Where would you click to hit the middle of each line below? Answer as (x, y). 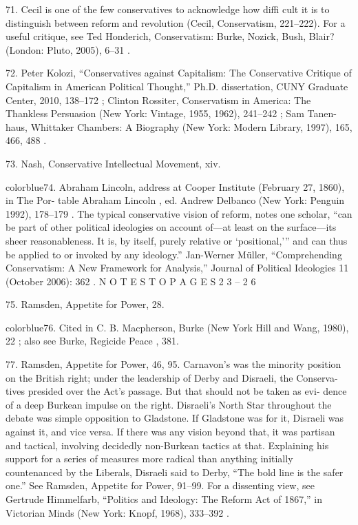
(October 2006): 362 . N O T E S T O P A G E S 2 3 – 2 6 (131, 281)
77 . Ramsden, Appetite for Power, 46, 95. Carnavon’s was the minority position (173, 364)
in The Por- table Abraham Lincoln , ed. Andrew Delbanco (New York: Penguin (175, 200)
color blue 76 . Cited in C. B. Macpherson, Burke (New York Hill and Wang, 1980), (177, 327)
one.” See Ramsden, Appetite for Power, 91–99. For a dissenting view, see (160, 485)
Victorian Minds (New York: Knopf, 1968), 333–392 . (117, 512)
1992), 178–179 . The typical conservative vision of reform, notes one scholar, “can (179, 213)
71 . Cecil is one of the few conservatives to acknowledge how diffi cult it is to (168, 9)
